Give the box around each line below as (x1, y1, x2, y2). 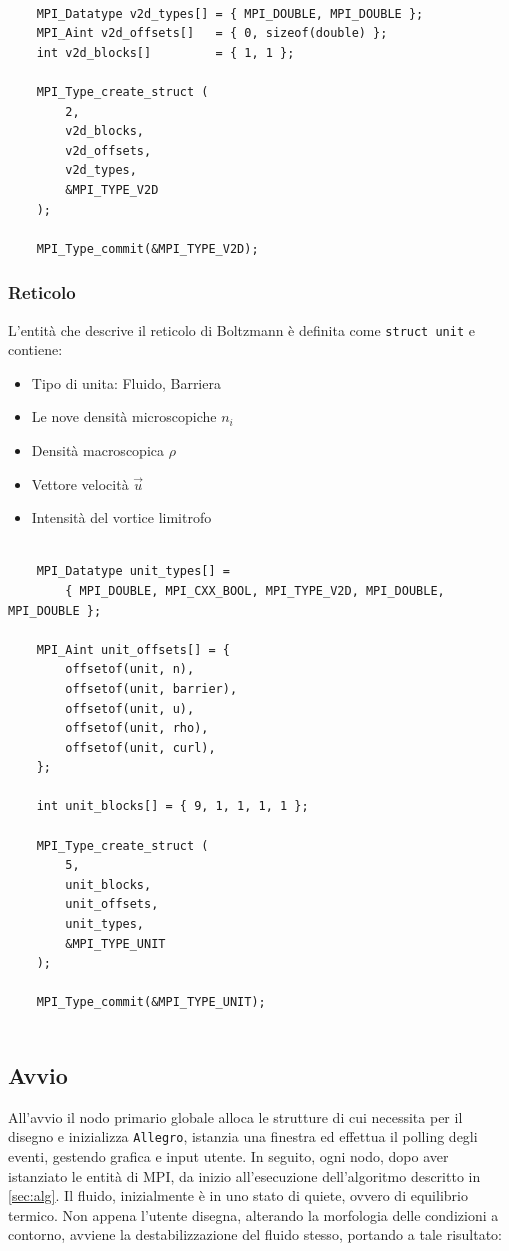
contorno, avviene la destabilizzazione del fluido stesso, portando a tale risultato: (8, 1224, 503, 1245)
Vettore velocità (31, 473, 129, 494)
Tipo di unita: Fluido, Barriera (31, 372, 221, 393)
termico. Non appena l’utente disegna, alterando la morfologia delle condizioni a (8, 1204, 499, 1225)
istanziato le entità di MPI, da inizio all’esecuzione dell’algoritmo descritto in (8, 1165, 481, 1186)
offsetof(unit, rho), (65, 721, 209, 736)
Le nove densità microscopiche (31, 406, 217, 427)
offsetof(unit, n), (65, 662, 195, 677)
